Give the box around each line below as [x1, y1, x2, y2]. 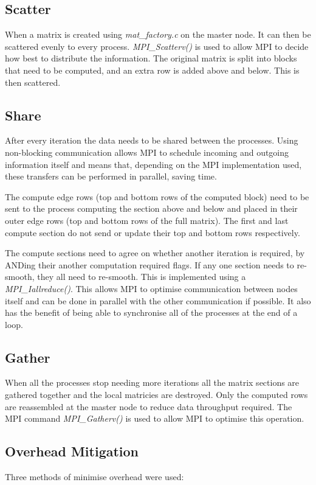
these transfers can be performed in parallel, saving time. [5, 170, 217, 183]
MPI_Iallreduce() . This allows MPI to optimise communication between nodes [5, 282, 298, 295]
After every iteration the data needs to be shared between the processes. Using [5, 134, 298, 147]
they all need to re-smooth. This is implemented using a [37, 270, 246, 283]
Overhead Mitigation [5, 442, 139, 461]
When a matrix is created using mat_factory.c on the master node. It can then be [5, 28, 311, 41]
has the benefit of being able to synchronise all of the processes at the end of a [5, 306, 298, 319]
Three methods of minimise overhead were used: [5, 470, 184, 483]
